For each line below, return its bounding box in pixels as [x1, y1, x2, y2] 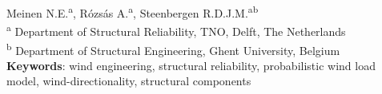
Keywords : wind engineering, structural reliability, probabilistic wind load [6, 57, 376, 73]
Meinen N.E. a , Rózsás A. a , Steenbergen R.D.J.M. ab [6, 2, 259, 21]
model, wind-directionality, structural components [6, 72, 251, 89]
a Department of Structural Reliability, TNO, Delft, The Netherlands [6, 21, 346, 39]
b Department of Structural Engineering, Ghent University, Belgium [6, 39, 340, 58]
